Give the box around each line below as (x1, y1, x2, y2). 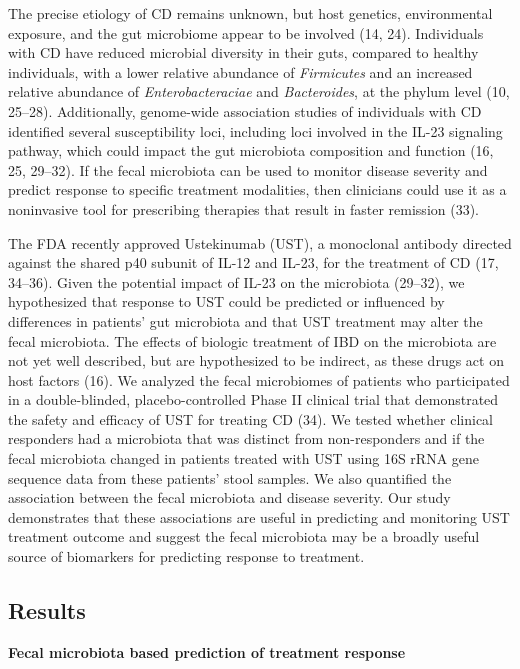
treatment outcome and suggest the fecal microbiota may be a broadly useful (8, 526, 480, 547)
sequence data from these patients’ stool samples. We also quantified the (8, 467, 452, 488)
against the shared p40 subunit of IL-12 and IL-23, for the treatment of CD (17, (8, 252, 499, 273)
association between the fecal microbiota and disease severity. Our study (8, 487, 451, 508)
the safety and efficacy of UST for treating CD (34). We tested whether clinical (8, 408, 493, 429)
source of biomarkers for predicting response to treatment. (8, 546, 365, 567)
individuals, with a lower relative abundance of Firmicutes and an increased (8, 61, 473, 82)
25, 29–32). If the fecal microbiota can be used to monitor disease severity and (8, 159, 488, 180)
